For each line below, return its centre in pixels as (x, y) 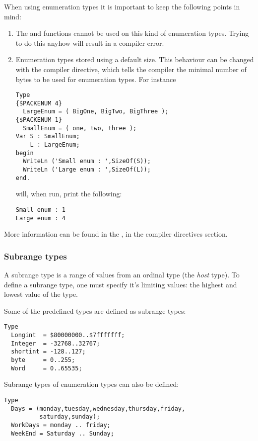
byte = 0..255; (43, 360)
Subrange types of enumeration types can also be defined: (92, 384)
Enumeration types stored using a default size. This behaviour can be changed (135, 59)
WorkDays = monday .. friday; (61, 425)
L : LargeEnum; (55, 145)
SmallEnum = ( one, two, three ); (80, 128)
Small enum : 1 (41, 210)
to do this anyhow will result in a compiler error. (90, 43)
